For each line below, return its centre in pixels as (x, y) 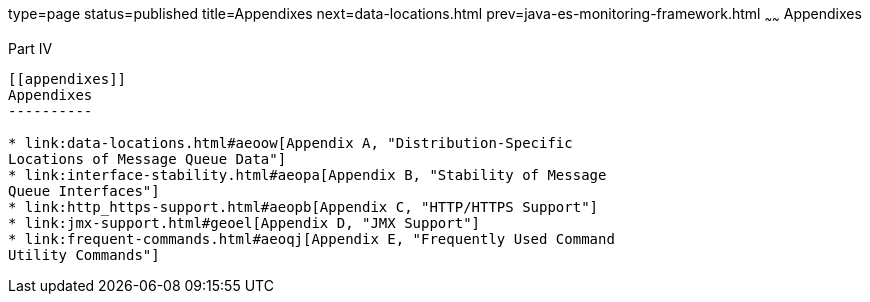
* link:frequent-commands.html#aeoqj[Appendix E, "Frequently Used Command (311, 238)
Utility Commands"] (84, 254)
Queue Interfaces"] (84, 190)
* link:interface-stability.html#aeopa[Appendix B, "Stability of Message (307, 174)
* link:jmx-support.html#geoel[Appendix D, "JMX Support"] (244, 222)
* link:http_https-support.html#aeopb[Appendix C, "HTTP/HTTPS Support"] (303, 206)
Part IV (30, 48)
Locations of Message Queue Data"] (147, 158)
